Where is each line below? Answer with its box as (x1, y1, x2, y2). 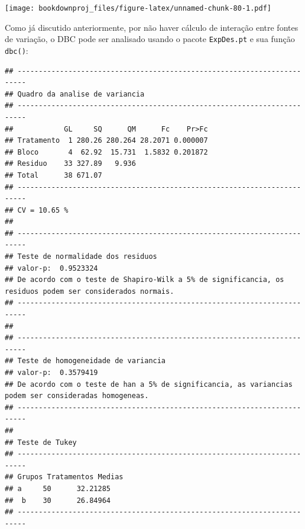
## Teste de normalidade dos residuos (5, 252, 157, 261)
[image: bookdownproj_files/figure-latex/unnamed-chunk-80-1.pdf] (5, 4, 272, 12)
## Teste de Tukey (5, 438, 77, 447)
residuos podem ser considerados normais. (5, 287, 174, 296)
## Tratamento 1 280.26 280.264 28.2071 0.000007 (5, 136, 208, 145)
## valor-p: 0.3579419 (5, 368, 98, 377)
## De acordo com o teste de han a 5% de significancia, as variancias (5, 380, 293, 389)
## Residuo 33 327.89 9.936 (5, 159, 136, 168)
